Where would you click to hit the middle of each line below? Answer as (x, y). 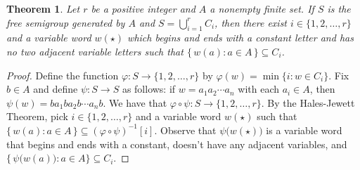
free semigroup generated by (66, 22)
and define (56, 89)
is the (339, 8)
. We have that (135, 102)
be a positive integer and (143, 8)
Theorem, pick (37, 116)
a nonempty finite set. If (262, 8)
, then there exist (251, 22)
